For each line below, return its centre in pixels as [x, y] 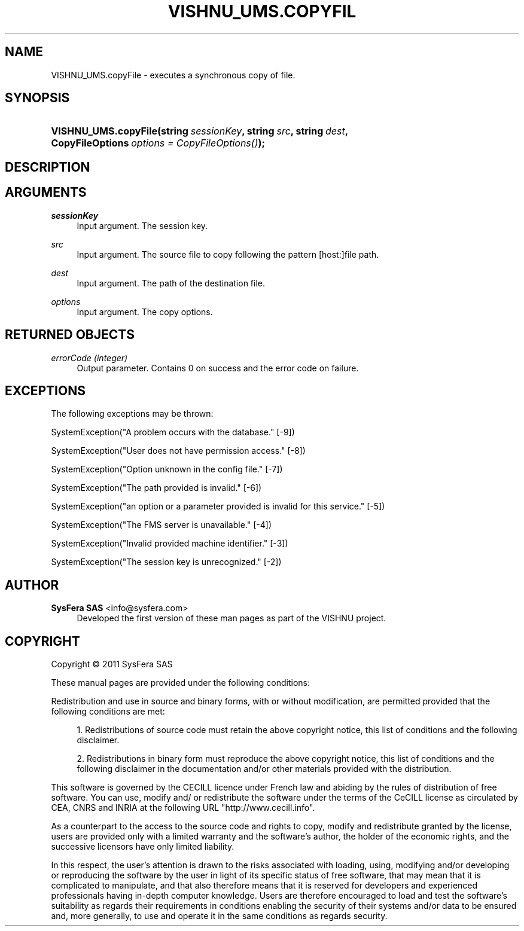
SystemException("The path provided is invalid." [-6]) [156, 488]
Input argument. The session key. [142, 225]
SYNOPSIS [37, 98]
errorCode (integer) [89, 358]
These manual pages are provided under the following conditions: [180, 683]
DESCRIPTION [48, 167]
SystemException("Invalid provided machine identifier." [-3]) [170, 544]
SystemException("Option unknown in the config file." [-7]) [167, 469]
